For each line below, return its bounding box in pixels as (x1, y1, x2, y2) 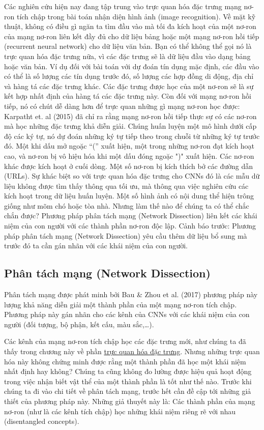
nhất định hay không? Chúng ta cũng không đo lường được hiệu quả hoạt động (4, 366, 252, 377)
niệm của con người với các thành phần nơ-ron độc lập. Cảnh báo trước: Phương (4, 220, 256, 231)
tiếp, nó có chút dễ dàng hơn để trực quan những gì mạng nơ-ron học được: (4, 100, 240, 111)
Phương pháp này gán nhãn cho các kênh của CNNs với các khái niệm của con (4, 309, 250, 320)
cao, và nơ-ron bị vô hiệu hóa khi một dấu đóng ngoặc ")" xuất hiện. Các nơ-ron (4, 150, 254, 161)
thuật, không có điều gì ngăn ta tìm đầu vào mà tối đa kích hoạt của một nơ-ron (4, 21, 256, 32)
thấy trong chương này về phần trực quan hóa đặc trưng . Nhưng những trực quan (4, 346, 260, 357)
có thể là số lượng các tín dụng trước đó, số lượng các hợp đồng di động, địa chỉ (4, 71, 254, 81)
